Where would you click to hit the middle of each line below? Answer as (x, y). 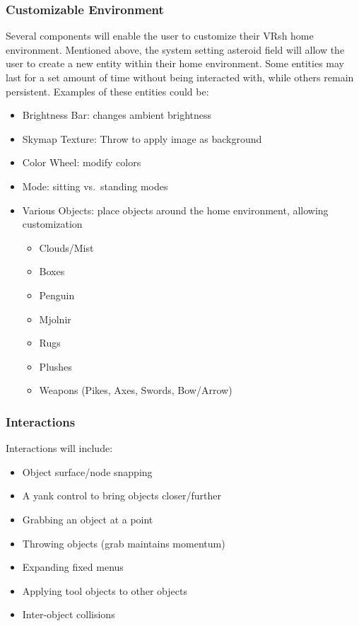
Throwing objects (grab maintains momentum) (124, 543)
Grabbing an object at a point (88, 519)
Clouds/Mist (66, 247)
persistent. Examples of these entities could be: (107, 91)
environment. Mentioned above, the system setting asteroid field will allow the (175, 49)
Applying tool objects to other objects (105, 590)
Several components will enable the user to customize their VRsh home (160, 36)
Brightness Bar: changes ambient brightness (117, 115)
